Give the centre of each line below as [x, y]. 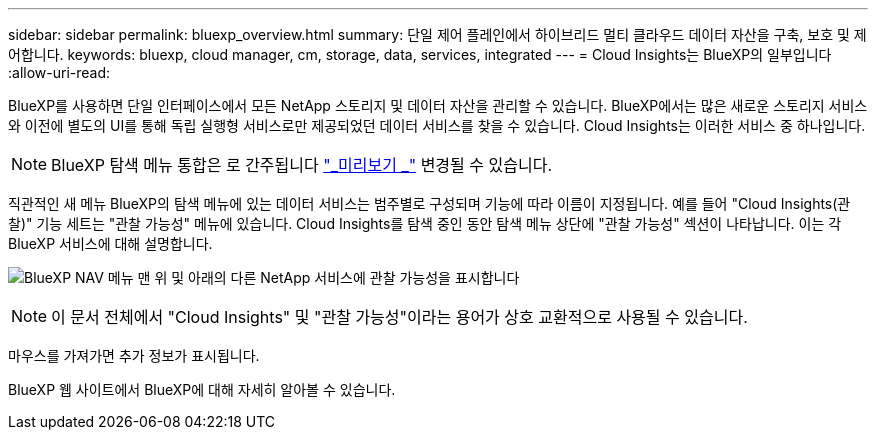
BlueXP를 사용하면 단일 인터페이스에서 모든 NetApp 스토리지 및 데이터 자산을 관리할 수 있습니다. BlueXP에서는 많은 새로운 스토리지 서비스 [438, 105]
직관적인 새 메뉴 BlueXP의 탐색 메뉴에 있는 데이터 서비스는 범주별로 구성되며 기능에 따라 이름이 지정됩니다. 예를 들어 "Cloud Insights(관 [429, 203]
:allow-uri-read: [59, 72]
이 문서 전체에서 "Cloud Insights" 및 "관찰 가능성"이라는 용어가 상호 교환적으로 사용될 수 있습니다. [399, 317]
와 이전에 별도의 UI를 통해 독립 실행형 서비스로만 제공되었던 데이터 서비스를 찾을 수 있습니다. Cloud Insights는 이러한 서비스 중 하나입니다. [437, 125]
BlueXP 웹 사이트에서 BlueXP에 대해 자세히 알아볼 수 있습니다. [202, 389]
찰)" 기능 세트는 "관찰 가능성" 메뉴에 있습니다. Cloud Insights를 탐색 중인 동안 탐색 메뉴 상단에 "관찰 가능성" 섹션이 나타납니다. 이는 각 [425, 223]
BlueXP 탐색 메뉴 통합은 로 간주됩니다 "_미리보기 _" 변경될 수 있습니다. [302, 165]
